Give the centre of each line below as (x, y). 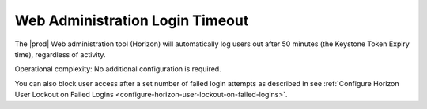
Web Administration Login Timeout (132, 20)
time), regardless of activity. (60, 54)
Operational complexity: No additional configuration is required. (118, 69)
